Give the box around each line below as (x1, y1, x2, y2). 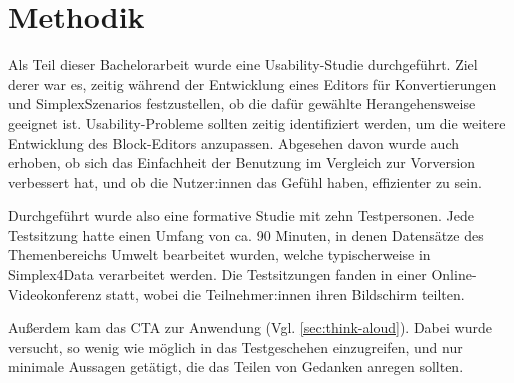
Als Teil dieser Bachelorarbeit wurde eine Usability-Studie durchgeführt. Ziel (8, 54, 478, 75)
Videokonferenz (8, 283, 102, 304)
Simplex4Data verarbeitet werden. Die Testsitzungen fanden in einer (8, 264, 427, 285)
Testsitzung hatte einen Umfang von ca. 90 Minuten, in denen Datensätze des (8, 224, 484, 245)
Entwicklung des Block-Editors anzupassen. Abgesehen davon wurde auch (8, 132, 459, 153)
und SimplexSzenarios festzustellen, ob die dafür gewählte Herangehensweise (8, 93, 476, 114)
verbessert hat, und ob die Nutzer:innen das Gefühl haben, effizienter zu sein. (8, 171, 482, 192)
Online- (431, 264, 477, 285)
